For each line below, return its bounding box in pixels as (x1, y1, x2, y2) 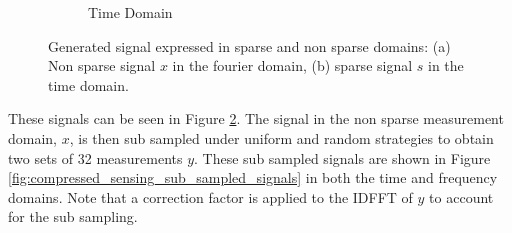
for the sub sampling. (8, 206, 138, 227)
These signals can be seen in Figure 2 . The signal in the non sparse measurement (8, 108, 504, 129)
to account (429, 186, 494, 207)
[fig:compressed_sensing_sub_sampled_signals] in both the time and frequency (8, 167, 498, 188)
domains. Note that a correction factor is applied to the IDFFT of (8, 186, 413, 207)
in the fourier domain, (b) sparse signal (172, 55, 413, 76)
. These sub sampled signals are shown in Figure (194, 147, 491, 168)
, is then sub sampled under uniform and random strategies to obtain (69, 127, 494, 148)
